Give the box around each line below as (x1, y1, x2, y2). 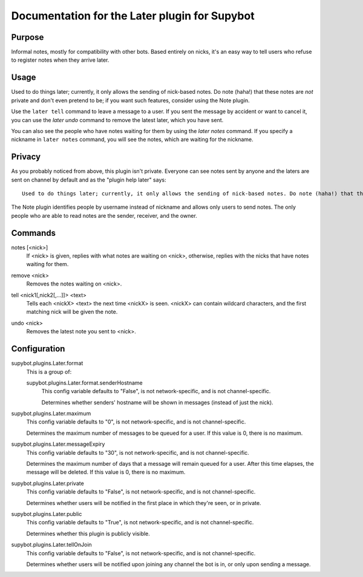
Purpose (11, 32, 44, 42)
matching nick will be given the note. (26, 308, 118, 316)
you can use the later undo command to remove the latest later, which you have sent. (11, 116, 224, 123)
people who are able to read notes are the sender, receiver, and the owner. (11, 212, 198, 219)
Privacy (11, 152, 41, 162)
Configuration (11, 344, 65, 354)
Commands (11, 227, 56, 238)
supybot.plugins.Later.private (11, 480, 84, 487)
